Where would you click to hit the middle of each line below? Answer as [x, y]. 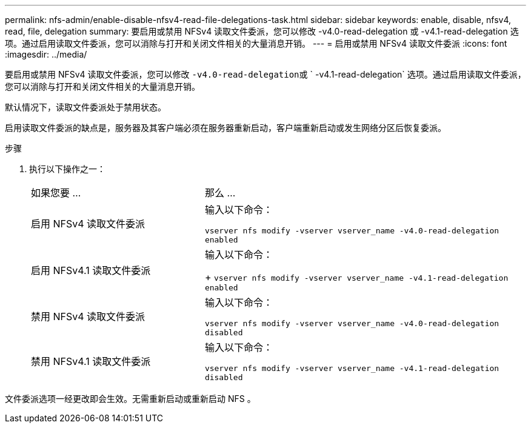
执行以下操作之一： [67, 169]
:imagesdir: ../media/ [46, 54]
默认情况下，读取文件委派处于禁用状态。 [85, 107]
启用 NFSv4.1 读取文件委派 [91, 270]
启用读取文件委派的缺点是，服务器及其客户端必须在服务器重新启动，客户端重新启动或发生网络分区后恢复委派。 [225, 128]
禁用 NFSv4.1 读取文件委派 [91, 361]
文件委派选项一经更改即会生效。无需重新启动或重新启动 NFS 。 [130, 399]
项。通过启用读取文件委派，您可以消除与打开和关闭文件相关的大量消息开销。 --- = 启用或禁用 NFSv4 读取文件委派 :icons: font [256, 43]
